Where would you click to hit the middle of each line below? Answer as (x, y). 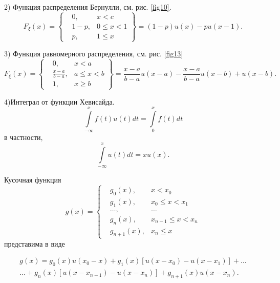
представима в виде (35, 243)
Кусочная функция (33, 180)
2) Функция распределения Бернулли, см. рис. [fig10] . (88, 7)
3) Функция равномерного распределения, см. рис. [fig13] (94, 54)
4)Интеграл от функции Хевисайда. (59, 101)
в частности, (24, 137)
